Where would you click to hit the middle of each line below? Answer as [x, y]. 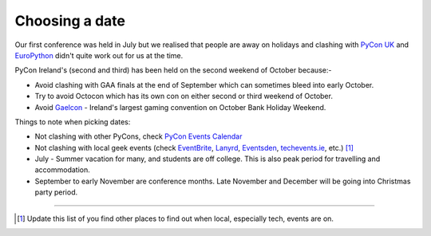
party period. [56, 192]
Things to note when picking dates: [73, 122]
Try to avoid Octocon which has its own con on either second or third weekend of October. [184, 96]
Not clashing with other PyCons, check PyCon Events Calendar [138, 136]
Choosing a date [70, 21]
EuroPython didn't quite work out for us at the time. [99, 55]
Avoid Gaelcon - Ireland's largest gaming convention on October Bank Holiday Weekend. [180, 107]
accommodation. [63, 170]
